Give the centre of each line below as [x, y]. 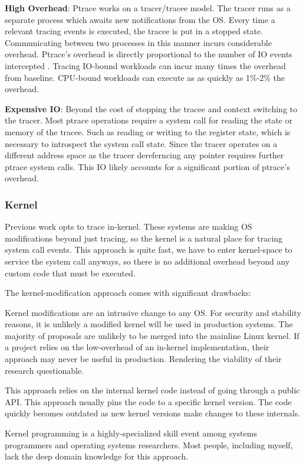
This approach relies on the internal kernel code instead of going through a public [152, 390]
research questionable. [45, 370]
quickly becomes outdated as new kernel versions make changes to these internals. [153, 413]
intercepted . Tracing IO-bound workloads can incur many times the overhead [145, 65]
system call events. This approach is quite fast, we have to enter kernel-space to [149, 250]
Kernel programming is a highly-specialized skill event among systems [131, 433]
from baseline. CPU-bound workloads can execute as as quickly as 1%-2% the [145, 77]
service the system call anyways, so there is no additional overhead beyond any [147, 261]
